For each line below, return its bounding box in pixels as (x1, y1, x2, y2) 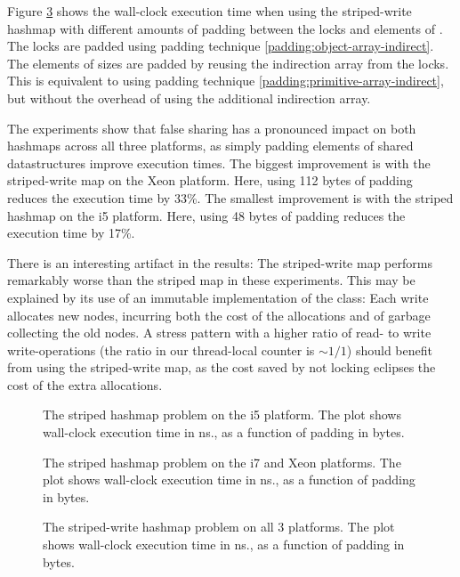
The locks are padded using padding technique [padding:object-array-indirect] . (7, 37, 434, 55)
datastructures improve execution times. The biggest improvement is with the (7, 153, 431, 172)
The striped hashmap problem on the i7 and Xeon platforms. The (43, 452, 401, 471)
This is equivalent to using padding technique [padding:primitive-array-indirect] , (7, 71, 444, 90)
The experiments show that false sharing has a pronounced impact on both (7, 118, 416, 137)
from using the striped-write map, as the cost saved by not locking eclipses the (7, 358, 436, 377)
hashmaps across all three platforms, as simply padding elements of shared (7, 136, 414, 155)
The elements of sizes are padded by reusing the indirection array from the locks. (7, 53, 449, 72)
